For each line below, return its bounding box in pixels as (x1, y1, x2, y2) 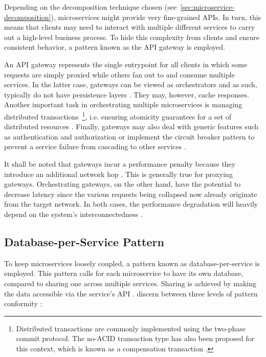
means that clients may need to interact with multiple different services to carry (4, 22, 255, 32)
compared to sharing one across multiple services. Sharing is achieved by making (4, 277, 256, 288)
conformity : (4, 298, 42, 309)
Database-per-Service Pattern (4, 233, 164, 249)
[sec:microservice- (180, 2, 234, 12)
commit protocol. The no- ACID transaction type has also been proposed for (16, 333, 255, 344)
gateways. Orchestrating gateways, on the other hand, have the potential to (4, 179, 241, 189)
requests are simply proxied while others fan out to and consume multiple (4, 69, 235, 80)
